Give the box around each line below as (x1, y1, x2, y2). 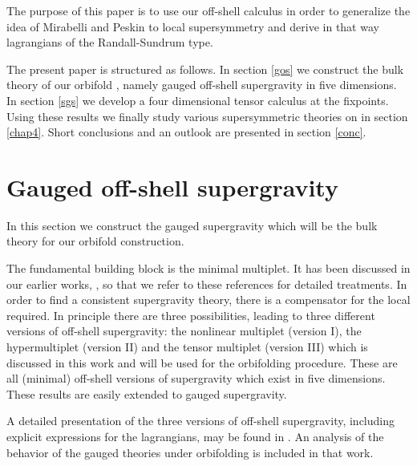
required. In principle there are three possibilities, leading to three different (6, 306, 375, 323)
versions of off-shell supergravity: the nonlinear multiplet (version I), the (6, 322, 362, 339)
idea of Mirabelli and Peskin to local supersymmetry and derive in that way (6, 18, 379, 34)
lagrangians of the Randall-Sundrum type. (6, 34, 213, 51)
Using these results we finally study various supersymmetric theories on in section (6, 107, 408, 124)
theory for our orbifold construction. (6, 233, 184, 249)
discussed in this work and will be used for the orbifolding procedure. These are (6, 354, 398, 371)
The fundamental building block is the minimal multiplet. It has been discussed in (6, 260, 411, 277)
